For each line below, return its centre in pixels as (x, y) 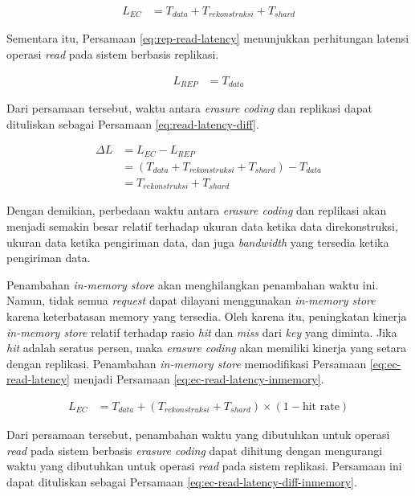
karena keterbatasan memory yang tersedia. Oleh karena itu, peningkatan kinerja (207, 316)
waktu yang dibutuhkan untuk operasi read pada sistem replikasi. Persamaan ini (204, 466)
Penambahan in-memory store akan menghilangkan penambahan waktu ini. (193, 284)
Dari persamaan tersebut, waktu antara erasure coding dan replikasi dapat (189, 108)
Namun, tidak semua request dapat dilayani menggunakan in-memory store (191, 300)
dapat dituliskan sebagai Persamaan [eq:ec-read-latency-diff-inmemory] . (182, 481)
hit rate (321, 406)
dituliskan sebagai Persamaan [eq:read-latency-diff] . (133, 123)
